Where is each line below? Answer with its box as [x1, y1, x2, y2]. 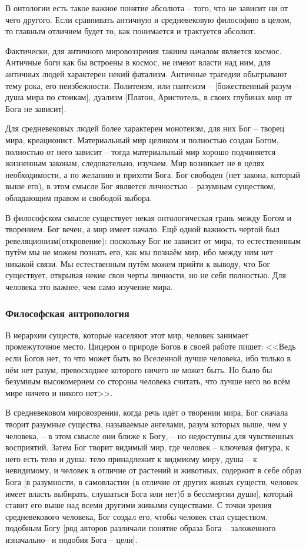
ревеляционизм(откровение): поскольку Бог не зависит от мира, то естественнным [5, 234, 301, 246]
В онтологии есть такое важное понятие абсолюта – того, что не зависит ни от [5, 2, 288, 14]
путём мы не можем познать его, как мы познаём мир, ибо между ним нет [5, 246, 273, 258]
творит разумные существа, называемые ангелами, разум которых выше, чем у [5, 418, 287, 430]
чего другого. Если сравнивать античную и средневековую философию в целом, [5, 13, 292, 25]
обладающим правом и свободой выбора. [5, 191, 152, 203]
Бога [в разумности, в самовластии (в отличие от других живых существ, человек [5, 476, 298, 488]
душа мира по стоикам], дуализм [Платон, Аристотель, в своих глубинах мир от [5, 91, 292, 103]
